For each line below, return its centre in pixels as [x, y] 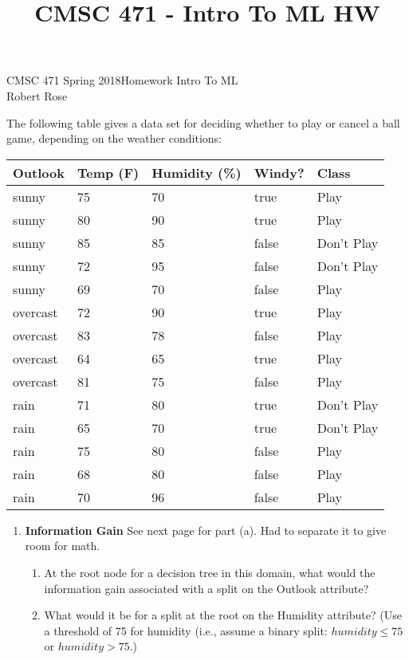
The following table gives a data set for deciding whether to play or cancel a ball [203, 122]
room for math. [63, 546]
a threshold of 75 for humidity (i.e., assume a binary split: [186, 630]
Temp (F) [108, 172]
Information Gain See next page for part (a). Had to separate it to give [206, 530]
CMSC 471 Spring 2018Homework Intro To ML [122, 80]
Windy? [279, 172]
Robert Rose [37, 95]
